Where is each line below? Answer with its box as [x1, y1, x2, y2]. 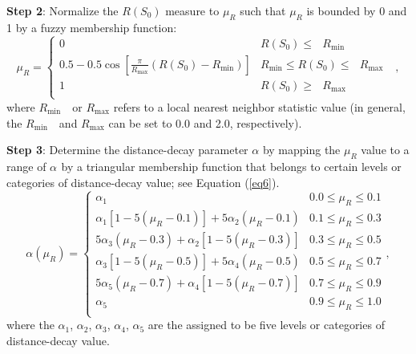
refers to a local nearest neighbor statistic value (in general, [113, 99, 406, 115]
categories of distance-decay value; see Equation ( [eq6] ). [6, 173, 280, 190]
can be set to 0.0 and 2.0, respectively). [108, 114, 302, 131]
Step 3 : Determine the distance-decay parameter [6, 141, 248, 158]
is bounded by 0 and [306, 2, 407, 18]
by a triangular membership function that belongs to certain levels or [61, 157, 402, 174]
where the [6, 316, 55, 333]
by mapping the [262, 141, 341, 158]
